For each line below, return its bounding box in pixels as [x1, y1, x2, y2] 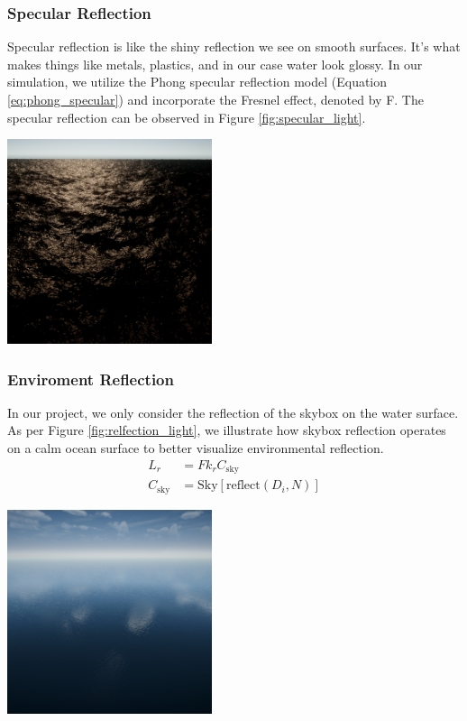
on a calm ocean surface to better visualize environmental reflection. [7, 438, 384, 457]
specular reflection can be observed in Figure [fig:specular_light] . [7, 107, 366, 126]
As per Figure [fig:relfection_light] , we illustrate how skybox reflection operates [7, 421, 446, 439]
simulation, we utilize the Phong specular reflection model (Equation [7, 72, 388, 91]
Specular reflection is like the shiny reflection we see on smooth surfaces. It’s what [7, 37, 461, 56]
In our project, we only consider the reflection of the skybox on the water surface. [7, 402, 459, 421]
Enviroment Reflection [7, 367, 174, 390]
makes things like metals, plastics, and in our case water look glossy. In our [7, 54, 423, 73]
